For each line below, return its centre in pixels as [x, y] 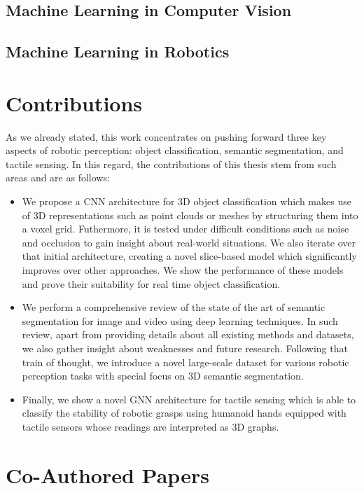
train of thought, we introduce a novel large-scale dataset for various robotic [185, 362]
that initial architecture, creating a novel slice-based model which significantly [189, 256]
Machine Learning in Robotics [118, 51]
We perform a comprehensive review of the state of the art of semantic [174, 307]
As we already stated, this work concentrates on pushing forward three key [166, 136]
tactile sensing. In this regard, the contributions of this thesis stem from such [171, 164]
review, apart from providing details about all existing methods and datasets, [188, 334]
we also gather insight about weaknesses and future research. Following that [185, 348]
